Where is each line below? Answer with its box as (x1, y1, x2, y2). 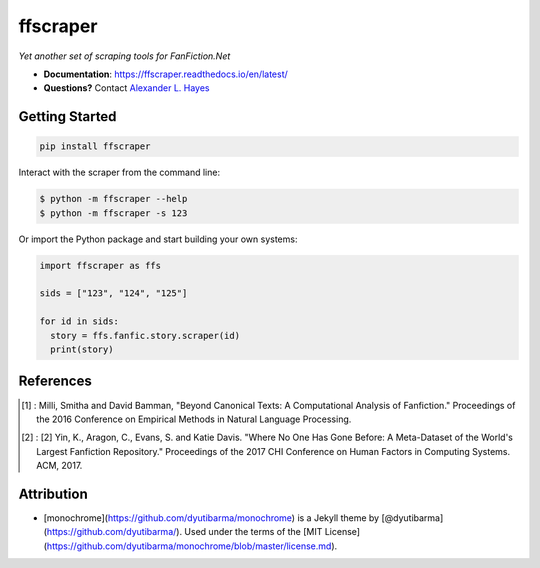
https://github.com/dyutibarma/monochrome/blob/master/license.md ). (46, 540, 338, 552)
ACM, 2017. (36, 460, 83, 472)
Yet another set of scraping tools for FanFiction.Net (18, 50, 231, 62)
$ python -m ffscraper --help (39, 193, 188, 205)
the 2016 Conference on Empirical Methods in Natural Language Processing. (36, 413, 352, 425)
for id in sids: (39, 316, 120, 327)
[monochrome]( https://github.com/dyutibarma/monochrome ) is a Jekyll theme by (43, 511, 380, 524)
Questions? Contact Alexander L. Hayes (43, 82, 210, 94)
